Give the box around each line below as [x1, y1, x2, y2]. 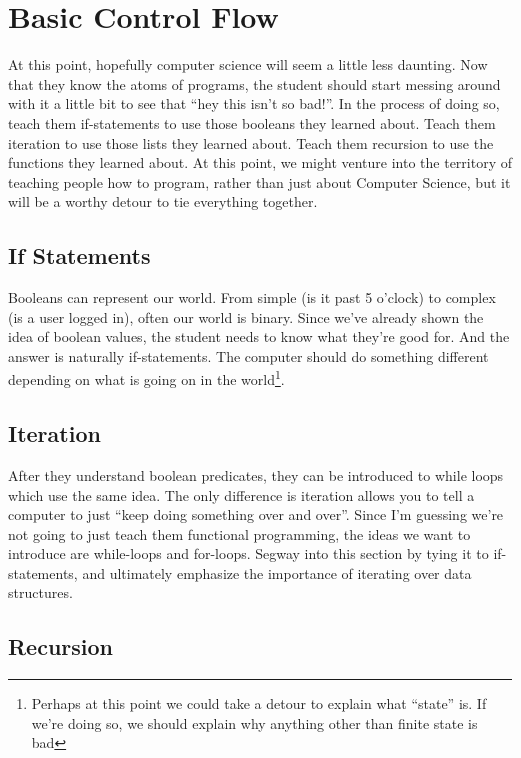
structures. [8, 582, 73, 603]
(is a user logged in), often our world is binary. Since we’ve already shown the [8, 306, 484, 327]
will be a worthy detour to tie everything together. [8, 191, 318, 212]
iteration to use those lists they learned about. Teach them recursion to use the [8, 132, 494, 153]
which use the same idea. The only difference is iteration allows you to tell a [8, 484, 475, 505]
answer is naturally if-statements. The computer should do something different [8, 345, 489, 366]
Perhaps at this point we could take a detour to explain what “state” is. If [31, 693, 487, 714]
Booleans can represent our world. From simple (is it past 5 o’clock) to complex [8, 287, 496, 308]
